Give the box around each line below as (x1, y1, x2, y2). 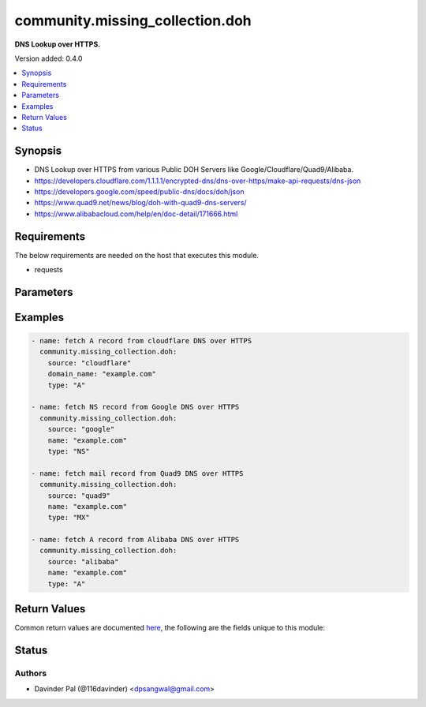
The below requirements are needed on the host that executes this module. (14, 250, 260, 260)
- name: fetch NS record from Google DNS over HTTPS (31, 402, 240, 412)
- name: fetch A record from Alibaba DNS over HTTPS (31, 535, 240, 544)
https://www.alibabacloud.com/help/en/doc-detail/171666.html (34, 209, 238, 219)
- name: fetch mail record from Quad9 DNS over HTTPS (31, 469, 244, 477)
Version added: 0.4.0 (14, 54, 83, 63)
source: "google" (47, 425, 115, 434)
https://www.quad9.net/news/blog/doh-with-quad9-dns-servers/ (34, 198, 248, 208)
